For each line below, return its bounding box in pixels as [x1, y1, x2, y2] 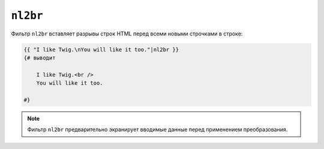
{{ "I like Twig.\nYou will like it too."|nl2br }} [23, 46, 179, 53]
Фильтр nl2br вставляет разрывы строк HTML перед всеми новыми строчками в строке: [11, 30, 243, 37]
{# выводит [23, 54, 56, 61]
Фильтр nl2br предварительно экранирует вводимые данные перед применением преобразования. [27, 126, 288, 133]
